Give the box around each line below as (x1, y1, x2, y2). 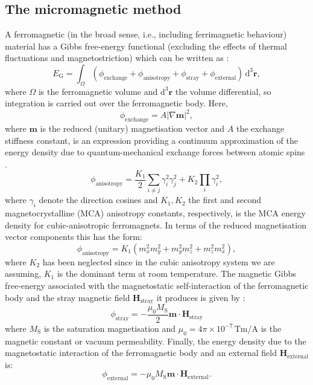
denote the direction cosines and (39, 193, 158, 206)
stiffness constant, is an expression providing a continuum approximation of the (5, 134, 299, 146)
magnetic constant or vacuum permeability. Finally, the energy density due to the (5, 334, 306, 347)
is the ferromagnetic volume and (38, 85, 158, 97)
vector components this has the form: (5, 230, 142, 243)
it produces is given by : (156, 291, 245, 303)
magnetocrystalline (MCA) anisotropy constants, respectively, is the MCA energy (5, 207, 306, 219)
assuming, (5, 267, 42, 280)
